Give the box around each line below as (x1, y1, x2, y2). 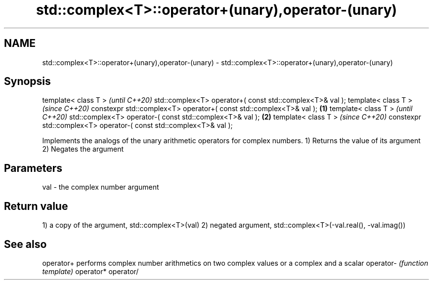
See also (4, 238, 47, 250)
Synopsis (4, 75, 51, 88)
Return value (4, 200, 68, 212)
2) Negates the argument (42, 145, 124, 154)
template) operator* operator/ (42, 267, 139, 276)
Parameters (4, 162, 62, 174)
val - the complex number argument (42, 183, 159, 192)
